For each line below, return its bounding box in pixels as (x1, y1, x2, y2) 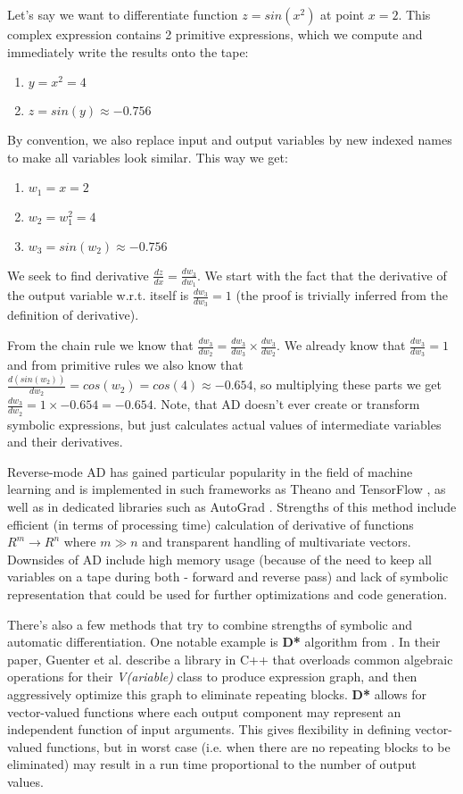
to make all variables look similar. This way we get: (7, 147, 288, 166)
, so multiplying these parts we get (252, 375, 442, 394)
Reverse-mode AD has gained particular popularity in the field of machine (7, 462, 413, 481)
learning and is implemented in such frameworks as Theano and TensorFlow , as (7, 480, 446, 498)
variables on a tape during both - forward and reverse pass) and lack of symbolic (7, 567, 449, 586)
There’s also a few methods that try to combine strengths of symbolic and (7, 614, 412, 633)
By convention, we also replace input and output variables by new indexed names (7, 130, 452, 149)
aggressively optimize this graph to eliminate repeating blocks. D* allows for (7, 684, 427, 703)
